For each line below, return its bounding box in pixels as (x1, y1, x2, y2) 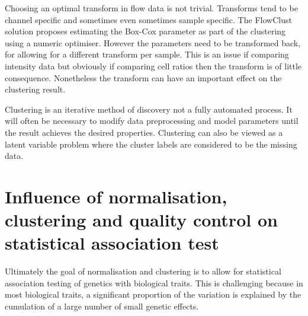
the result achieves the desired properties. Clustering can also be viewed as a (5, 126, 283, 138)
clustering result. (5, 83, 66, 95)
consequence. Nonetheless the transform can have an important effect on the (5, 71, 282, 84)
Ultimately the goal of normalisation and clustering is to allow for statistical (5, 265, 281, 277)
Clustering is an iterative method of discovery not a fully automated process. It (5, 103, 293, 115)
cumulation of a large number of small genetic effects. (5, 300, 199, 312)
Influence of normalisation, (5, 184, 227, 208)
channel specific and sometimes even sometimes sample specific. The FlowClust (5, 13, 292, 25)
